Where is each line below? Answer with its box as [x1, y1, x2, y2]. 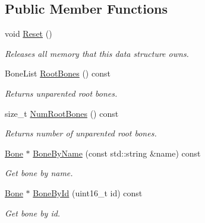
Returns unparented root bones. [5, 87, 118, 99]
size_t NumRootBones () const [5, 107, 119, 119]
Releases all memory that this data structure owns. [5, 47, 189, 59]
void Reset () [5, 27, 52, 40]
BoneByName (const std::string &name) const [33, 146, 201, 159]
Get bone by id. [5, 206, 61, 219]
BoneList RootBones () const [5, 67, 111, 79]
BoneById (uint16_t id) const [33, 186, 143, 199]
